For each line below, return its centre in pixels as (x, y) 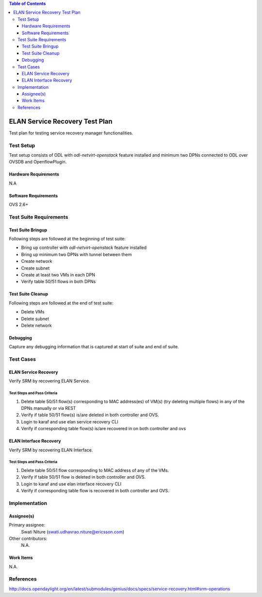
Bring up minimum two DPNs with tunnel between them (76, 254)
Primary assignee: (27, 525)
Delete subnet (35, 319)
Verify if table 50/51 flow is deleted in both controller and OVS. (83, 477)
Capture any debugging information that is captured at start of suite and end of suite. (94, 347)
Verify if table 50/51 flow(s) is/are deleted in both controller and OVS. (90, 415)
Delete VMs (33, 312)
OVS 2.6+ (19, 205)
